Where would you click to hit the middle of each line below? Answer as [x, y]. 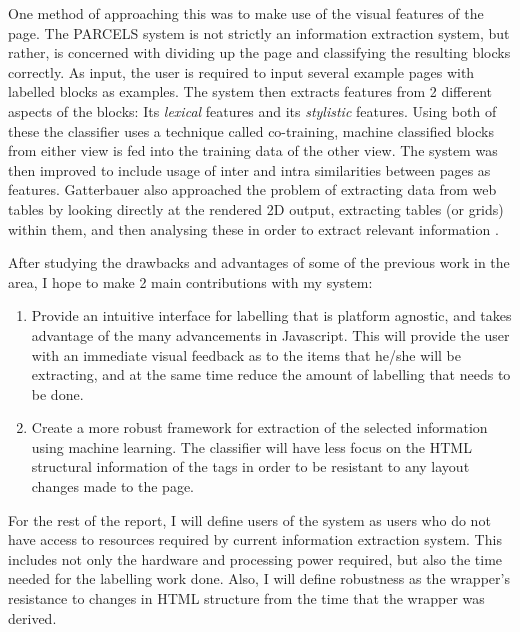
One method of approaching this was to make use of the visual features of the [246, 13]
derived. [32, 617]
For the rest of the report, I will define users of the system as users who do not [249, 519]
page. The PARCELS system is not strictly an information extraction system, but [259, 32]
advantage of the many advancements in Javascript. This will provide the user [270, 334]
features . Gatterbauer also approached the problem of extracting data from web [252, 189]
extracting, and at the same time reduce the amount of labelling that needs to [271, 374]
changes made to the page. [113, 486]
